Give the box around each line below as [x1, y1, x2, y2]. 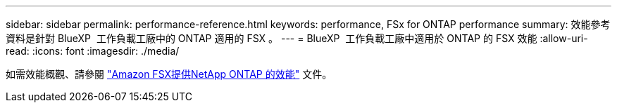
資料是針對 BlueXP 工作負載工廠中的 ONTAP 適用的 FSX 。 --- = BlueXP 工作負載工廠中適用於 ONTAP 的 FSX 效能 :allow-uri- [6, 32, 588, 44]
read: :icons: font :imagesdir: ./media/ [6, 45, 180, 57]
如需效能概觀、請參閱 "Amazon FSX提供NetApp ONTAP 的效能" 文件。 [6, 68, 332, 80]
